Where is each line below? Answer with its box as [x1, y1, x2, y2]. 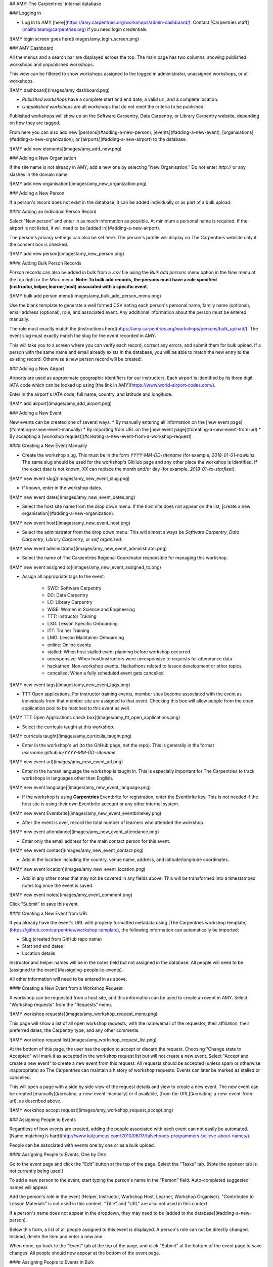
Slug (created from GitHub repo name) [22, 936, 102, 942]
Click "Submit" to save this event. [9, 901, 79, 907]
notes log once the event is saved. [22, 882, 94, 888]
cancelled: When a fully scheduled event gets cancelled [47, 670, 164, 676]
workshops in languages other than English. [22, 775, 113, 781]
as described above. [19, 1098, 62, 1104]
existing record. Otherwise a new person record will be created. [9, 356, 142, 362]
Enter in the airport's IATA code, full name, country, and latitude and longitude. [9, 391, 173, 397]
